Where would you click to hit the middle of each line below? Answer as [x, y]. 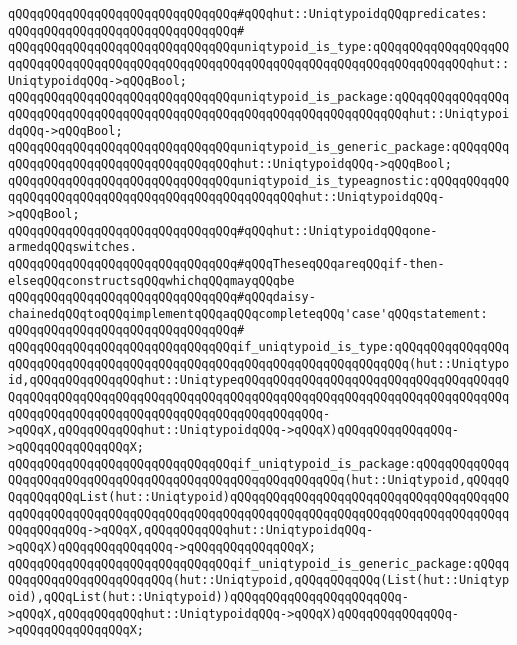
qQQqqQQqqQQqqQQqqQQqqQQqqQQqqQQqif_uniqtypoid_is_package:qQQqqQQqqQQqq [259, 463]
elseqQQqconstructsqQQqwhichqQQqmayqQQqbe [151, 280]
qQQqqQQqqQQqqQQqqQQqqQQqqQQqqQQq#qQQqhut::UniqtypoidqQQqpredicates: [248, 14]
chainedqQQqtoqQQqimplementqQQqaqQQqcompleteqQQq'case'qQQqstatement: [248, 313]
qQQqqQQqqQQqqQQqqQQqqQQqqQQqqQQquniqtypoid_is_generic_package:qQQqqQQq [259, 147]
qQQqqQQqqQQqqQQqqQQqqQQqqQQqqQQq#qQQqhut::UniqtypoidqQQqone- [223, 230]
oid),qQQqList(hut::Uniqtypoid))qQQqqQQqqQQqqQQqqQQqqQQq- [208, 596]
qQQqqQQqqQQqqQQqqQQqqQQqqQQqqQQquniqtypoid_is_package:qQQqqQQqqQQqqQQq [259, 97]
